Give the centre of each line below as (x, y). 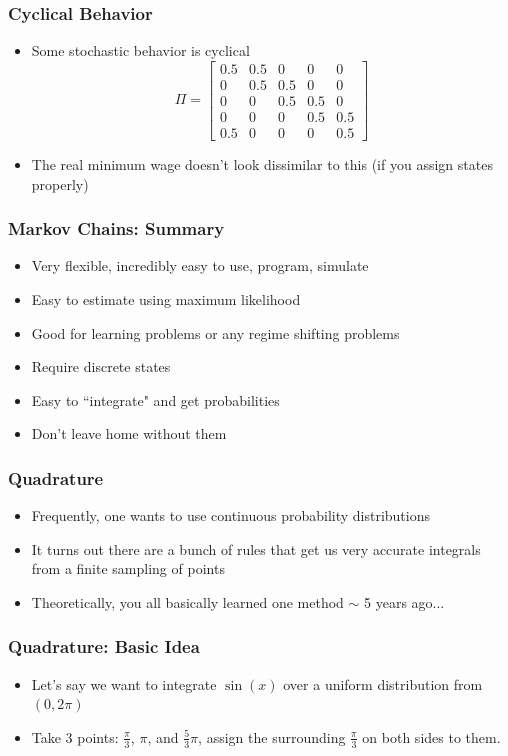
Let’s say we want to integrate (124, 683)
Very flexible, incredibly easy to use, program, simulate (200, 265)
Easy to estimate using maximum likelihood (166, 298)
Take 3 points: (75, 736)
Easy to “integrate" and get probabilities (155, 399)
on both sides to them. (431, 736)
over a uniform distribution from (383, 683)
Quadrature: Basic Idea (104, 646)
